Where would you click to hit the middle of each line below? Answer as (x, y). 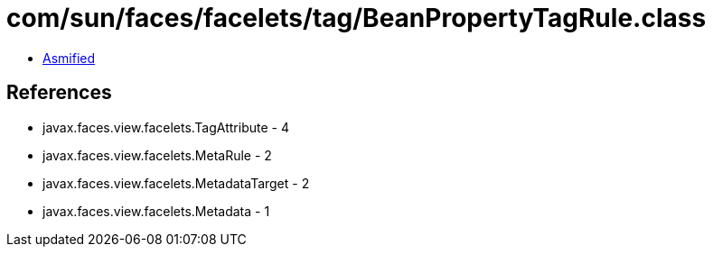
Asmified (69, 58)
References (59, 93)
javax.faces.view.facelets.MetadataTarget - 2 (176, 183)
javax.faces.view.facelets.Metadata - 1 (156, 211)
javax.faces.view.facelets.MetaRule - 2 (157, 155)
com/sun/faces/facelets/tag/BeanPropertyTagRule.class (356, 18)
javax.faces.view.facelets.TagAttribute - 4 (166, 127)
